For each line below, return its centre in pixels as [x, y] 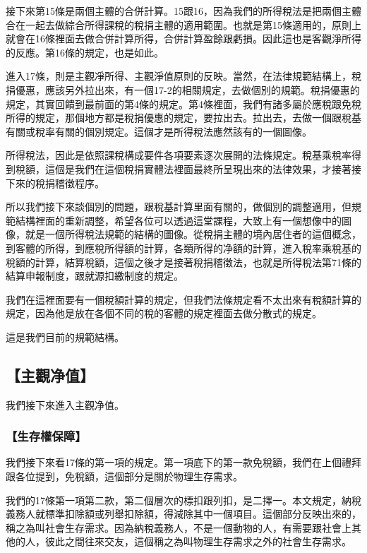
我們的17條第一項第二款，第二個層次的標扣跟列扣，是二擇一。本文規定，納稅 [183, 500]
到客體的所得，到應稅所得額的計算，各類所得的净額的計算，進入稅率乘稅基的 [183, 248]
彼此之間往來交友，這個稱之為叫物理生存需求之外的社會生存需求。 [198, 541]
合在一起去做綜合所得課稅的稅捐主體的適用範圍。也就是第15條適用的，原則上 [183, 24]
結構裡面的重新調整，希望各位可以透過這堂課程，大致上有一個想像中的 [178, 220]
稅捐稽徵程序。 [70, 183]
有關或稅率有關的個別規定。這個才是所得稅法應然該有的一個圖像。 [159, 131]
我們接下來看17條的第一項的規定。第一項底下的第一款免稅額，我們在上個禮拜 [183, 462]
